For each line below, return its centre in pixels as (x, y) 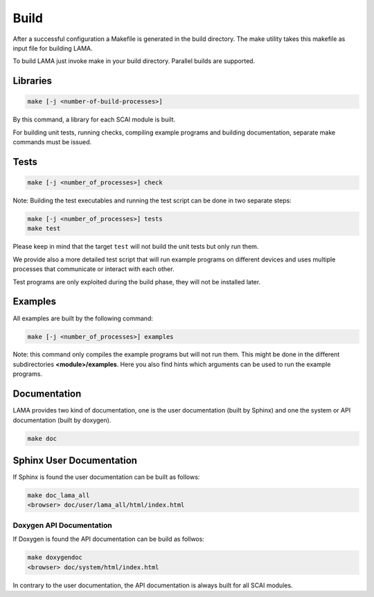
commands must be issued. (52, 142)
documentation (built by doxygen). (62, 420)
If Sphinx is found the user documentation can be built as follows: (106, 477)
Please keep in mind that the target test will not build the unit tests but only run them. (136, 247)
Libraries (32, 81)
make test (44, 228)
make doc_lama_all (59, 495)
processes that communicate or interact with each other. (93, 269)
